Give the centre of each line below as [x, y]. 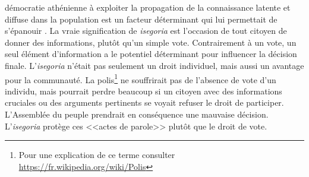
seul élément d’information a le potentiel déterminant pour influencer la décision [151, 54]
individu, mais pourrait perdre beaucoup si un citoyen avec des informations [144, 91]
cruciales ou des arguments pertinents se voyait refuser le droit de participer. [144, 102]
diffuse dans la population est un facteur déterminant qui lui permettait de [141, 19]
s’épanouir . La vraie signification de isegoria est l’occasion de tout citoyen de [146, 31]
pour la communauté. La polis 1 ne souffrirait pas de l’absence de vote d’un [141, 78]
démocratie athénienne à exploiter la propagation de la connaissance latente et [148, 7]
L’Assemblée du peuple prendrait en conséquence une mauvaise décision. [137, 114]
